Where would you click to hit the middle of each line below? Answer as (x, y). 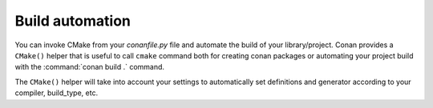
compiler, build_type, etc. (57, 93)
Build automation (73, 21)
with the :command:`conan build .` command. (89, 67)
